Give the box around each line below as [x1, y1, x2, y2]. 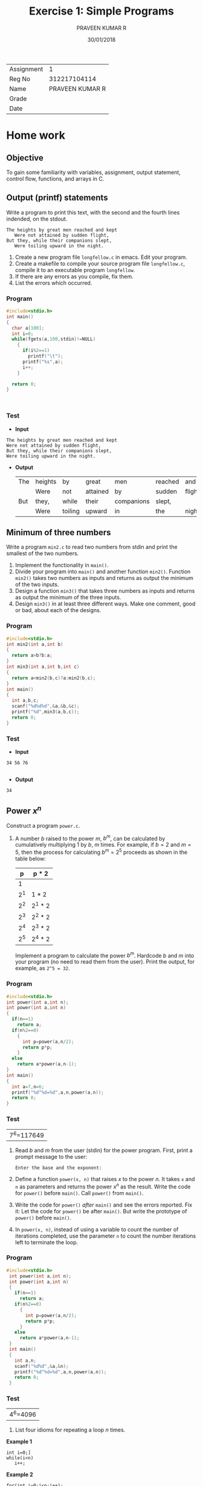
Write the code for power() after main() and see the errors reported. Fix [14, 1201, 192, 1208]
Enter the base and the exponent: [14, 1165, 102, 1171]
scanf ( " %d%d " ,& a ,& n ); [14, 1363, 69, 1369]
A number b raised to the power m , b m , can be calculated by [14, 833, 166, 842]
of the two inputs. [14, 581, 59, 588]
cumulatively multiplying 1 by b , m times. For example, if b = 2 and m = [14, 841, 192, 848]
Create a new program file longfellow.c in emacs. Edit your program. [14, 253, 187, 261]
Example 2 [6, 1471, 33, 1478]
